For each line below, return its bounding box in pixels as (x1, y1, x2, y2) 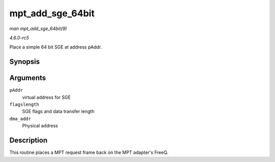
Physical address (22, 123, 58, 129)
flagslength (9, 102, 39, 107)
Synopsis (9, 58, 40, 66)
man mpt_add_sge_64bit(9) (9, 25, 67, 32)
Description (9, 136, 48, 145)
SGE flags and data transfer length (22, 109, 95, 115)
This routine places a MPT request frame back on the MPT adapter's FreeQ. (9, 149, 169, 155)
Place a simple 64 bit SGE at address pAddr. (9, 44, 102, 50)
